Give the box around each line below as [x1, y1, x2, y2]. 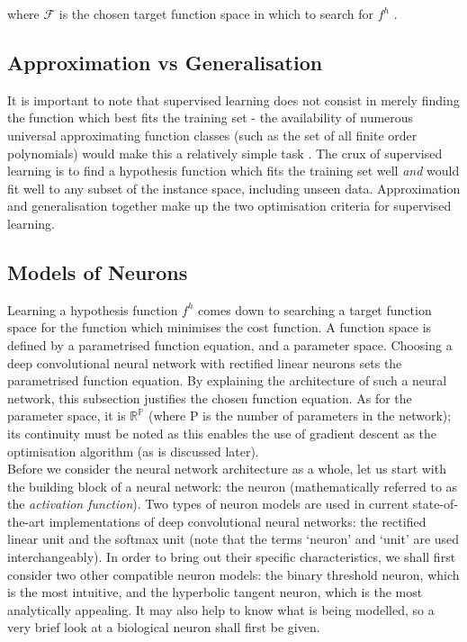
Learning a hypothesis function [7, 300, 178, 319]
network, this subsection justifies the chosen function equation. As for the [7, 388, 412, 407]
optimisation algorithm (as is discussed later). [7, 441, 259, 460]
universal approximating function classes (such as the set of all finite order [7, 125, 418, 144]
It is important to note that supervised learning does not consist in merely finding [7, 90, 460, 109]
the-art [7, 511, 46, 530]
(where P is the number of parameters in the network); [148, 406, 452, 425]
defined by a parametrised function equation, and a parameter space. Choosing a [7, 335, 453, 354]
